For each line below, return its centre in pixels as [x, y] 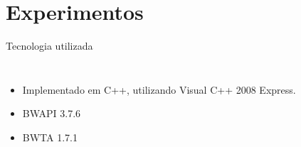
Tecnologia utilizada [49, 46]
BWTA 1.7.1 [50, 137]
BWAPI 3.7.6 [52, 113]
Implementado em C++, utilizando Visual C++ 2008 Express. [159, 89]
